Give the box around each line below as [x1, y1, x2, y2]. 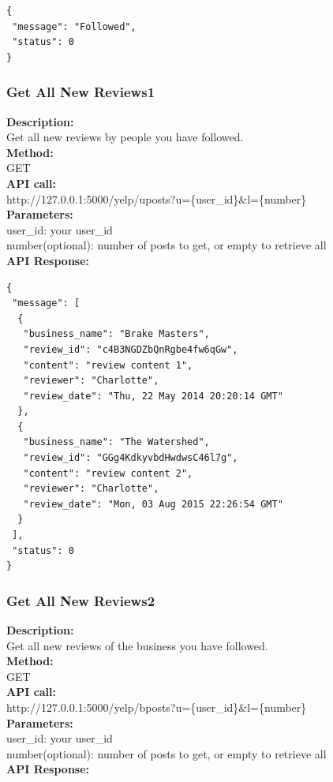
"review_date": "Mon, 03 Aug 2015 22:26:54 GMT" [23, 498, 283, 510]
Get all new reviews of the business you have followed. [6, 637, 268, 653]
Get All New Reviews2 [6, 590, 155, 610]
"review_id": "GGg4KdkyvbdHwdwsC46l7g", [23, 452, 238, 464]
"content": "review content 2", [23, 467, 193, 479]
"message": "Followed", [12, 21, 137, 32]
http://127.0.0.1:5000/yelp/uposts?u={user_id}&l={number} [6, 190, 307, 207]
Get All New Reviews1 [6, 82, 155, 102]
